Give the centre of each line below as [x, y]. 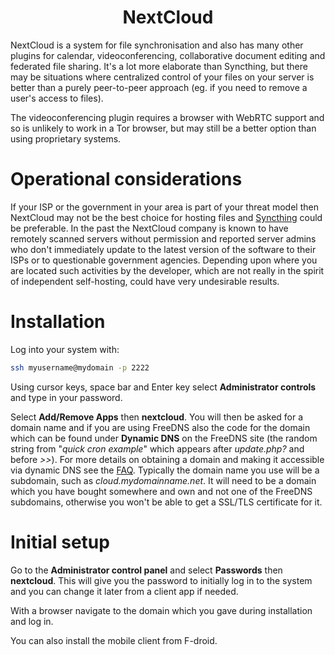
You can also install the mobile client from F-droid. [114, 640]
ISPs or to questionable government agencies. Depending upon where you [164, 260]
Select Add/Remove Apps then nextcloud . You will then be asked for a [157, 417]
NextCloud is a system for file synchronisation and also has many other [157, 45]
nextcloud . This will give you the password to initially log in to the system [161, 580]
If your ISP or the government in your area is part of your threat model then [164, 207]
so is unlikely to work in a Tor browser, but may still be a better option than [163, 128]
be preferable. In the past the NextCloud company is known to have [149, 228]
